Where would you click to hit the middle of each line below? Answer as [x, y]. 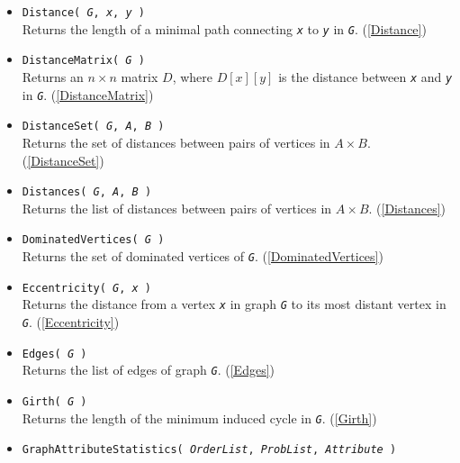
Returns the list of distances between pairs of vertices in [177, 208]
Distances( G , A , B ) [87, 192]
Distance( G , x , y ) [83, 13]
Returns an [53, 76]
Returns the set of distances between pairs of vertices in [176, 142]
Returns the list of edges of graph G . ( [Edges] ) [148, 370]
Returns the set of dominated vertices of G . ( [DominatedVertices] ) [203, 256]
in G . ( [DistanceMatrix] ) [88, 94]
